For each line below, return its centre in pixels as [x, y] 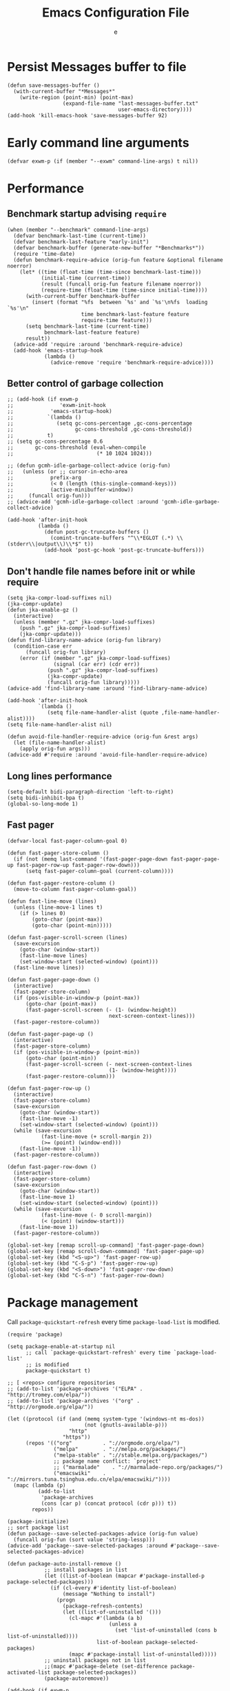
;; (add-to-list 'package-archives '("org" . [73, 1401]
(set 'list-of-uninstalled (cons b [166, 1630]
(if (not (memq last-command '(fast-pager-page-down [91, 859]
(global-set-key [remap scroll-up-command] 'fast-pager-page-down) [106, 1245]
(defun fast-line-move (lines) [52, 901]
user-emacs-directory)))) [155, 109]
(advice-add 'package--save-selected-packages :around [87, 1545]
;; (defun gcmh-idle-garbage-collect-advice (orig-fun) [89, 466]
